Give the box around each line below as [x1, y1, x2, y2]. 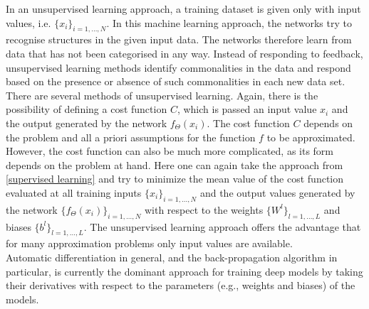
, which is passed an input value [177, 102, 317, 116]
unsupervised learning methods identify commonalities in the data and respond [6, 60, 351, 75]
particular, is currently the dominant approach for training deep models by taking [6, 264, 363, 278]
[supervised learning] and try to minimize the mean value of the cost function [6, 171, 344, 186]
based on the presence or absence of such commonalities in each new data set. [6, 74, 345, 89]
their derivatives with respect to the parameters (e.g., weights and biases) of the [6, 278, 355, 293]
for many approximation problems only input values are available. [6, 236, 293, 251]
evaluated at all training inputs [6, 185, 142, 200]
